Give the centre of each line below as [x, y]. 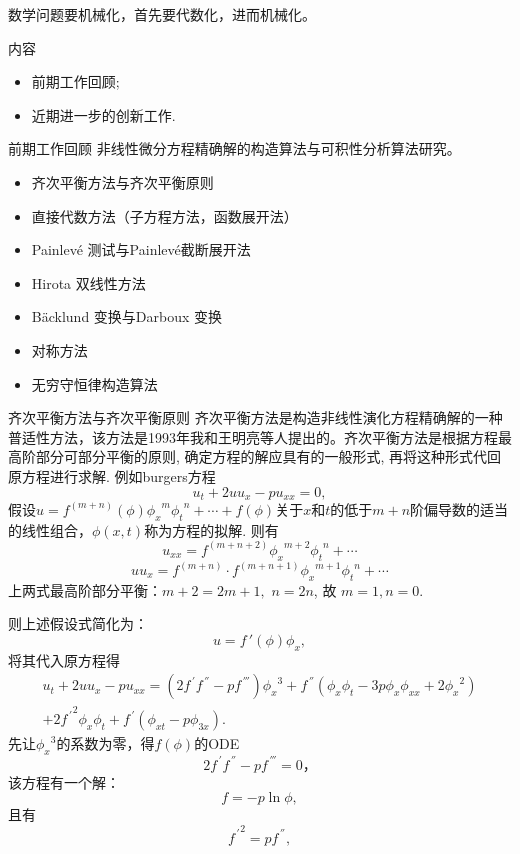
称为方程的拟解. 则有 [211, 529]
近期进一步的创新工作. [103, 114]
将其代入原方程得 [64, 659]
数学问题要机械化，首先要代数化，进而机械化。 [162, 14]
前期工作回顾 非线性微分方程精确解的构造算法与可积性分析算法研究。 [234, 148]
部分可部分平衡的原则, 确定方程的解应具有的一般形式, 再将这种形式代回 [268, 456]
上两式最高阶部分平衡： [85, 589]
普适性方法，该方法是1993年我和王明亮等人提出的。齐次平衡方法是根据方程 [253, 436]
